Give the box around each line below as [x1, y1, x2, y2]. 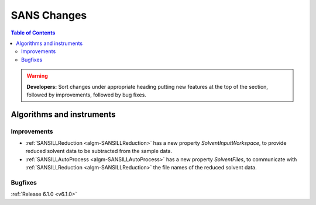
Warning [26, 72, 48, 79]
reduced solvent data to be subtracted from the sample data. [25, 148, 173, 155]
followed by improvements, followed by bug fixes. [26, 91, 146, 98]
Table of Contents [11, 29, 56, 36]
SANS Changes [11, 9, 87, 22]
